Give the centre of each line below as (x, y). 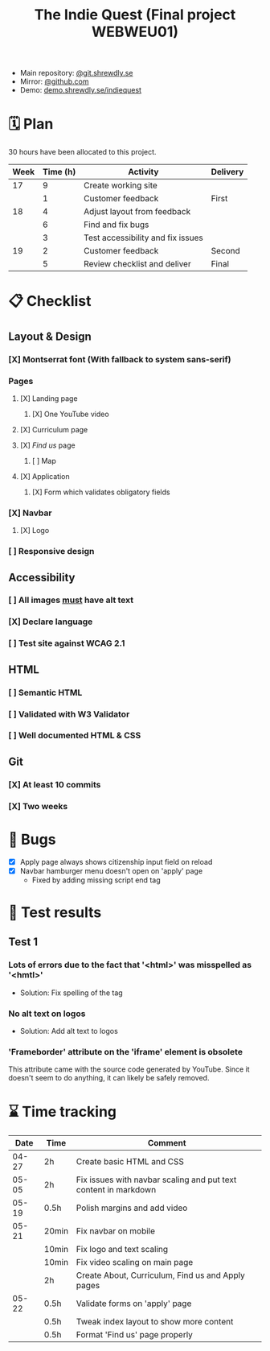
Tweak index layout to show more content (155, 1322)
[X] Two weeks (38, 806)
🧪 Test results (55, 912)
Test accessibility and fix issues (143, 238)
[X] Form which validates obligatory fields (101, 492)
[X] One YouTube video (71, 414)
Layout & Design (50, 336)
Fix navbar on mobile (115, 1231)
